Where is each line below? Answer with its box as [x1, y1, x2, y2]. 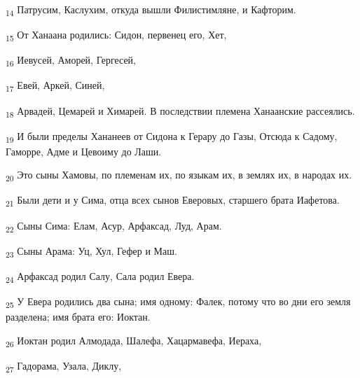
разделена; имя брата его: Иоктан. [6, 309, 151, 324]
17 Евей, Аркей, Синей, [6, 78, 105, 94]
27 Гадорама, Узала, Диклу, [6, 358, 122, 374]
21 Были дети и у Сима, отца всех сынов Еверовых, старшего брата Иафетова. [6, 192, 340, 209]
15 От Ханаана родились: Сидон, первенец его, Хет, [6, 27, 227, 43]
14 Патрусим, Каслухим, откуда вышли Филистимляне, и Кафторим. [6, 2, 296, 18]
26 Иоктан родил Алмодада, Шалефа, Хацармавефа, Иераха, [6, 332, 262, 349]
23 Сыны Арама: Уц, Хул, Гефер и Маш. [6, 243, 177, 260]
